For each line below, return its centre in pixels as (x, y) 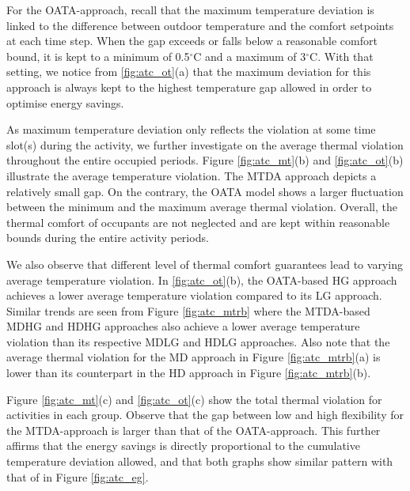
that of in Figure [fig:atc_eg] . (78, 476)
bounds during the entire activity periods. (108, 238)
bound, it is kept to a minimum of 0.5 (98, 56)
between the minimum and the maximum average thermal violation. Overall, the (202, 207)
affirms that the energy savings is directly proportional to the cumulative (183, 446)
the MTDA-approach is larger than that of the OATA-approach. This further (194, 430)
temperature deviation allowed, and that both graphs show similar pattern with (200, 461)
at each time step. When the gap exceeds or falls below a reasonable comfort (192, 41)
